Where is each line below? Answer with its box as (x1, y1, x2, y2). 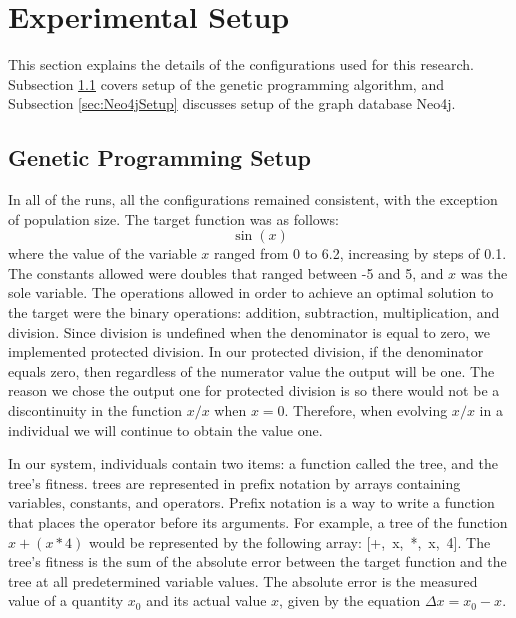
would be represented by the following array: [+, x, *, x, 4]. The (88, 531, 491, 552)
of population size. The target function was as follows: (8, 208, 339, 229)
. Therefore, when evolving (284, 400, 448, 421)
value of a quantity (8, 590, 124, 611)
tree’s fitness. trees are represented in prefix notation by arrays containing (8, 472, 461, 493)
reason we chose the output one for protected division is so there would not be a (8, 380, 500, 401)
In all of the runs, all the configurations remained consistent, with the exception (8, 189, 498, 210)
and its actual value (146, 590, 267, 611)
